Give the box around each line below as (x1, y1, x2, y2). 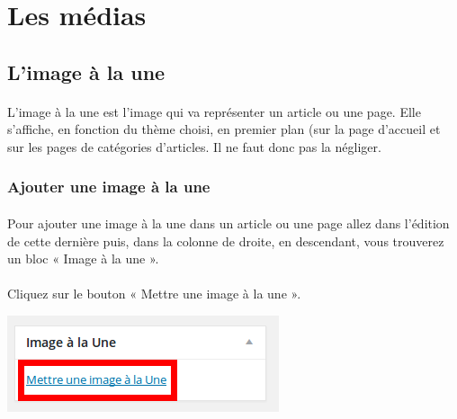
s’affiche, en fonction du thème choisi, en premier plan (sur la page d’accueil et (7, 120, 441, 138)
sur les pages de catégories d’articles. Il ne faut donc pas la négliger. (7, 137, 381, 156)
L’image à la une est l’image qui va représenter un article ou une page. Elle (7, 102, 421, 120)
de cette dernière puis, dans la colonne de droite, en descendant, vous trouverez (7, 231, 444, 250)
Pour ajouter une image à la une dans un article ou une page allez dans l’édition (7, 213, 450, 232)
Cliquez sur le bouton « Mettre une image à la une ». (7, 284, 301, 303)
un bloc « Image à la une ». (7, 249, 159, 268)
